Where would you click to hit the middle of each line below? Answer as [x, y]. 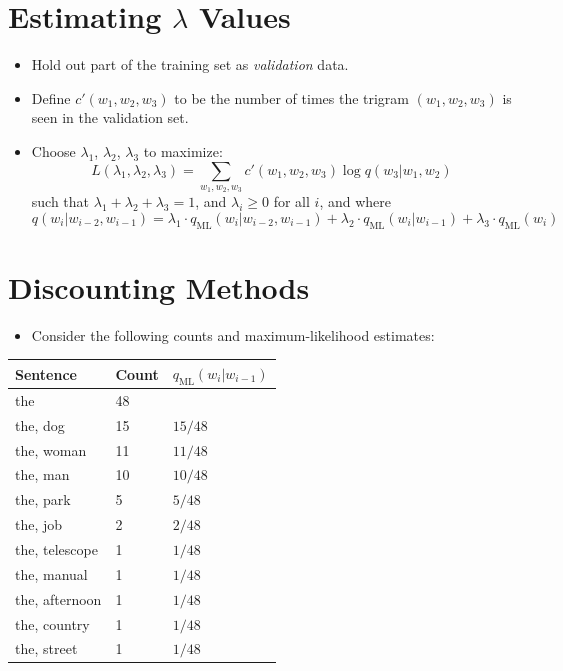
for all [291, 201]
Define [51, 97]
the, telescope [56, 549]
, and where [355, 201]
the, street [46, 648]
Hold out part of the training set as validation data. [190, 64]
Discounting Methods [159, 286]
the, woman [51, 449]
